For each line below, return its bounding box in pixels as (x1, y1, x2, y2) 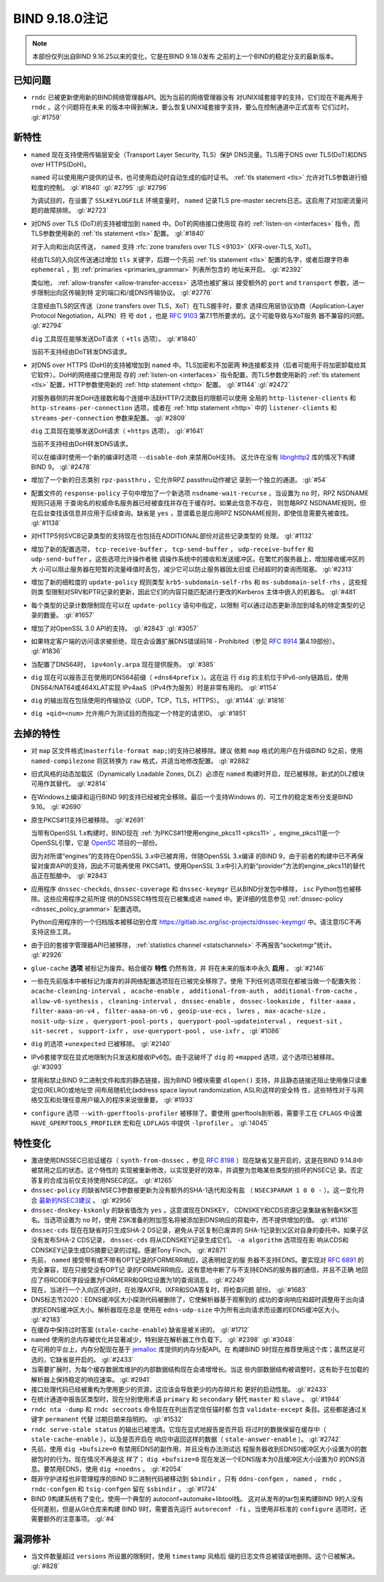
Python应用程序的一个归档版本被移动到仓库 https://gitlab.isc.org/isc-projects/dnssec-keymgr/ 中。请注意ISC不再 (31, 918, 362, 927)
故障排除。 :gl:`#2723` (43, 206, 109, 215)
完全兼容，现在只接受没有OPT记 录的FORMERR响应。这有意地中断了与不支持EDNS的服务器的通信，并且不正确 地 (31, 1265, 362, 1274)
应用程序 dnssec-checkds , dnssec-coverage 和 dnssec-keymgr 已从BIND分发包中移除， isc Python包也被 (31, 885, 356, 893)
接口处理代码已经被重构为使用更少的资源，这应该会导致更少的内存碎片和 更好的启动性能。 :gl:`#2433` (31, 1385, 329, 1393)
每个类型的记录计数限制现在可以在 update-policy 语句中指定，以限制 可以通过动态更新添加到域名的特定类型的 (31, 601, 359, 609)
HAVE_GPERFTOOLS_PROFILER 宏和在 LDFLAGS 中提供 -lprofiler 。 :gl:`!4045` (31, 1119, 270, 1127)
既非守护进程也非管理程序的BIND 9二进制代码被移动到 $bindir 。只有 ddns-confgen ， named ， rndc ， (31, 1475, 345, 1483)
